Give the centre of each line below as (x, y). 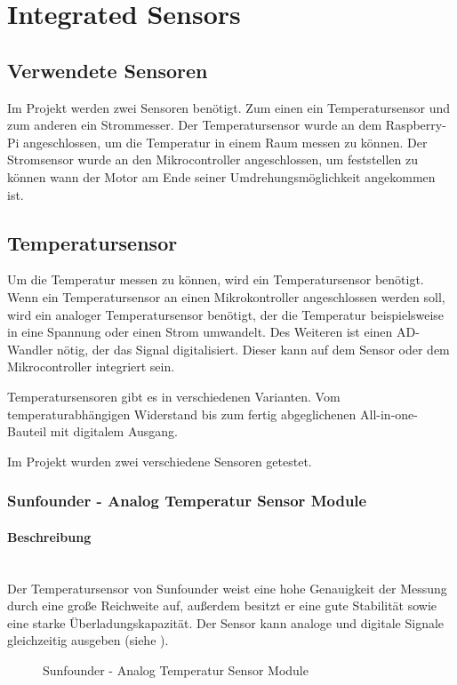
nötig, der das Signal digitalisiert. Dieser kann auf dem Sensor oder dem (253, 349)
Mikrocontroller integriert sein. (91, 366)
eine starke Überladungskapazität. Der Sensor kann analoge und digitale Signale (226, 622)
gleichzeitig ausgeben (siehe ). (88, 640)
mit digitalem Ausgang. (114, 431)
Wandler (30, 349)
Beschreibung (49, 536)
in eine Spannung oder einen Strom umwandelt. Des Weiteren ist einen (200, 332)
